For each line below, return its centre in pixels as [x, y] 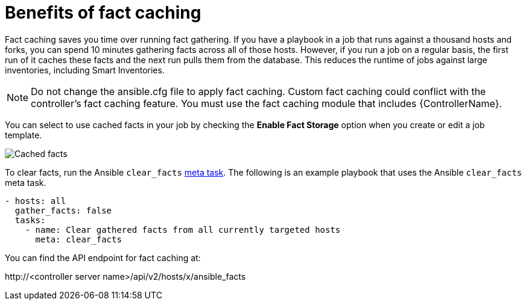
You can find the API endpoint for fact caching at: [103, 257]
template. [24, 135]
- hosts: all [36, 201]
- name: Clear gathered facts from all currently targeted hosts [183, 230]
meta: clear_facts [78, 239]
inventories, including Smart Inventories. [85, 70]
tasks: [30, 220]
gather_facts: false [63, 210]
